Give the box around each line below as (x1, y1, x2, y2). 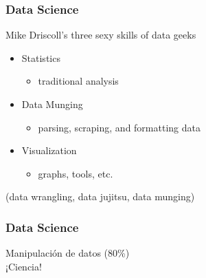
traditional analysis (38, 74, 119, 88)
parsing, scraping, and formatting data (38, 120, 201, 134)
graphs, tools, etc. (38, 166, 113, 180)
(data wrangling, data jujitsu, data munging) (5, 189, 195, 204)
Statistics (21, 50, 60, 65)
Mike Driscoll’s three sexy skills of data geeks (5, 28, 196, 42)
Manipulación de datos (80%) (5, 246, 130, 260)
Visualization (21, 143, 77, 158)
